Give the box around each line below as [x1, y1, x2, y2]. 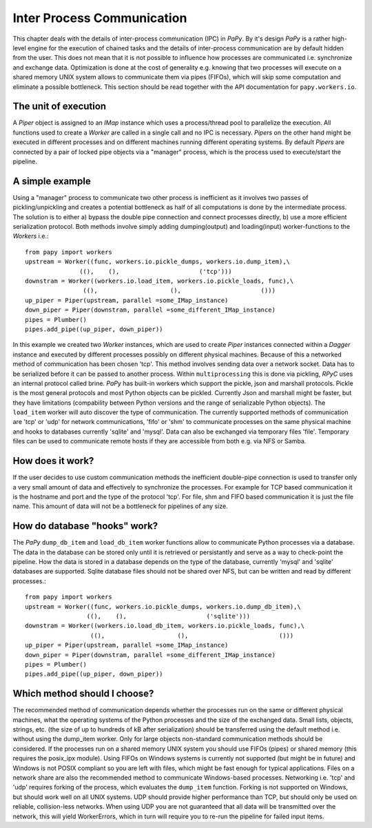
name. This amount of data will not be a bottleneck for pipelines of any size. [12, 502, 228, 510]
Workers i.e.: [12, 232, 49, 241]
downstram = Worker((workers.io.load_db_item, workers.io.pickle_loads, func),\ [25, 622, 305, 630]
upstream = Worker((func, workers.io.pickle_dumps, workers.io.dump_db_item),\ [25, 603, 301, 610]
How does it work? [12, 455, 94, 467]
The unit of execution [12, 101, 107, 112]
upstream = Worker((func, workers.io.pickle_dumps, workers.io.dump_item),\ [25, 258, 291, 265]
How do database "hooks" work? [12, 521, 158, 532]
